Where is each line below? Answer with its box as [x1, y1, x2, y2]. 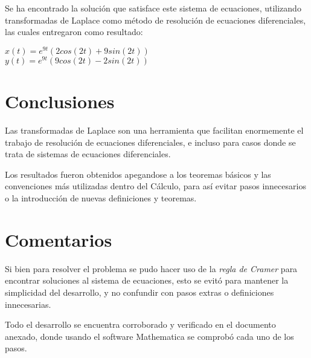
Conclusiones [5, 89, 115, 114]
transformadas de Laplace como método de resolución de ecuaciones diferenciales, [5, 13, 306, 26]
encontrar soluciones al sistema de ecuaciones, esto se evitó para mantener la [5, 274, 289, 287]
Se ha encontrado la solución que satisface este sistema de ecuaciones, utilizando [5, 2, 301, 14]
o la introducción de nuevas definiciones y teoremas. [5, 192, 197, 204]
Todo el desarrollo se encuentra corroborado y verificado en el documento [5, 318, 276, 331]
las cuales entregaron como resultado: [5, 25, 143, 38]
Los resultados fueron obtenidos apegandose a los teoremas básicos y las [5, 168, 271, 180]
